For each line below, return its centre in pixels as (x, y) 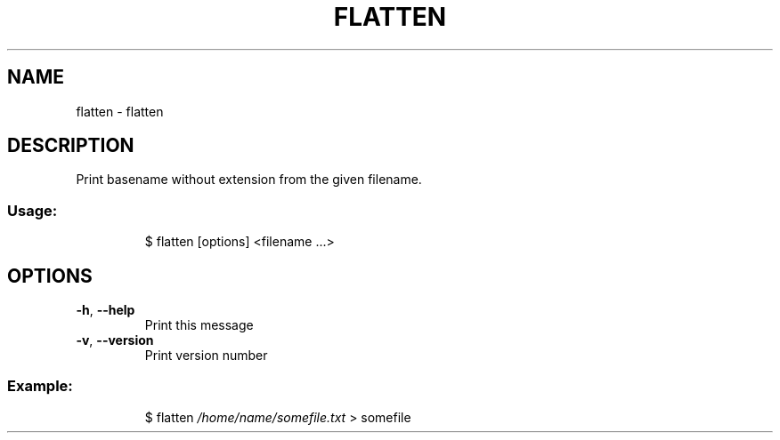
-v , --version (115, 340)
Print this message (199, 325)
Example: (40, 386)
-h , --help (106, 310)
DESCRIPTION (71, 146)
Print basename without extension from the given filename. (249, 180)
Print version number (206, 356)
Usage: (32, 210)
